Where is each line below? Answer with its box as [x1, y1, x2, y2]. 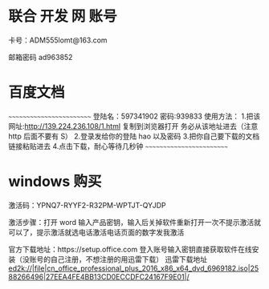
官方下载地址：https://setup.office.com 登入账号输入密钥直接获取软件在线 [8, 244, 252, 254]
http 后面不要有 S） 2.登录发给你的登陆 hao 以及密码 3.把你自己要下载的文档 [8, 131, 260, 141]
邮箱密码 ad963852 [8, 52, 73, 62]
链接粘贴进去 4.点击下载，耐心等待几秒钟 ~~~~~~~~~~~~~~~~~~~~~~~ [8, 141, 229, 151]
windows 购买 [8, 173, 102, 191]
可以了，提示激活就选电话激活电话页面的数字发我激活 [8, 227, 185, 237]
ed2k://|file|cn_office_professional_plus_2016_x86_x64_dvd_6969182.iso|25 [8, 263, 259, 273]
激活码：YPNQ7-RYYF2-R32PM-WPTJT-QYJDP [8, 200, 166, 210]
